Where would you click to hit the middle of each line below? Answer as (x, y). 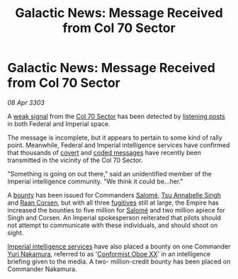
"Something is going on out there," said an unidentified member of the (110, 173)
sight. (16, 232)
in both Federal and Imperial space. (59, 124)
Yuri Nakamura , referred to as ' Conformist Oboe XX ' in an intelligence (109, 254)
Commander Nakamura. (42, 269)
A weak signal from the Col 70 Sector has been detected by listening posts (116, 116)
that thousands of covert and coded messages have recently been (104, 152)
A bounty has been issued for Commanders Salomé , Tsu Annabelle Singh (114, 195)
